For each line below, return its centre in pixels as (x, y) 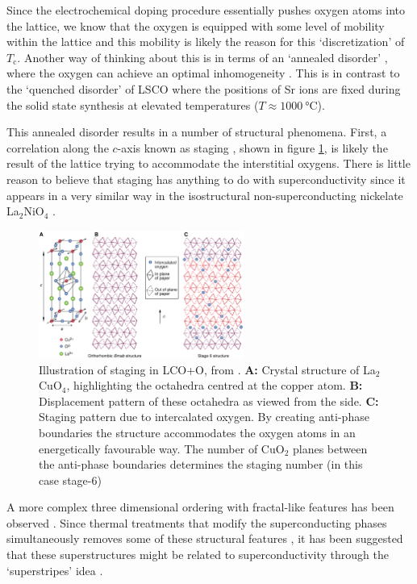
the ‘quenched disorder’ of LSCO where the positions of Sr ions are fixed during (204, 88)
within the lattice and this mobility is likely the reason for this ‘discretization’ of (206, 42)
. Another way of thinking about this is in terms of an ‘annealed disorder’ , (202, 57)
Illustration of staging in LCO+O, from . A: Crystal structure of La (207, 369)
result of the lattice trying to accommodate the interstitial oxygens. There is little (208, 163)
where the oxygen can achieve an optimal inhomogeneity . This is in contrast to (203, 73)
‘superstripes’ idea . (55, 570)
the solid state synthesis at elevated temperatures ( (133, 104)
